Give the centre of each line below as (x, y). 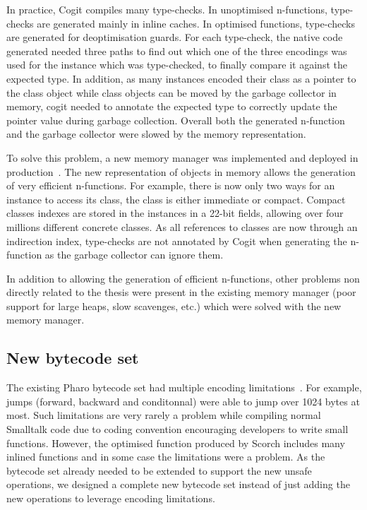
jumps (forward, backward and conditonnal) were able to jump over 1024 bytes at (183, 401)
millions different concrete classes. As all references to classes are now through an (182, 226)
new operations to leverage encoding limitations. (111, 498)
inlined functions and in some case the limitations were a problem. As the (166, 457)
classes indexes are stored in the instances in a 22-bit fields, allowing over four (175, 213)
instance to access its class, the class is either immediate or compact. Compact (176, 199)
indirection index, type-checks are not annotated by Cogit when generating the (177, 241)
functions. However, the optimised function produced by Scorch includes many (176, 443)
